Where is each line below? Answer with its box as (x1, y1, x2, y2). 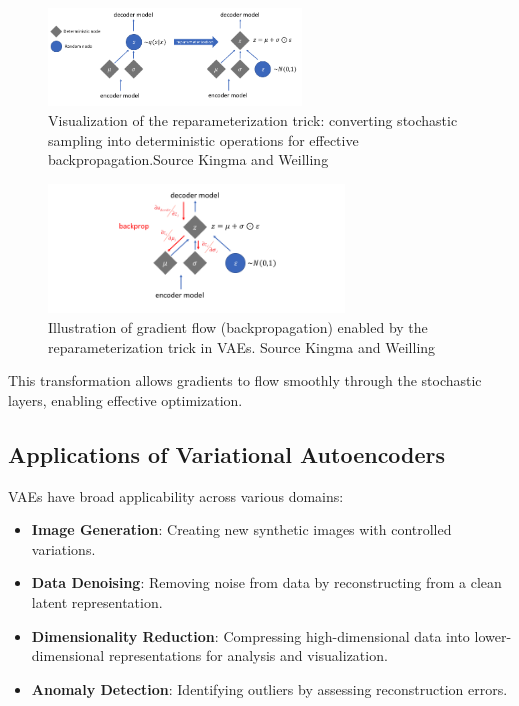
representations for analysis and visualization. (108, 645, 388, 666)
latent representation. (31, 591, 163, 612)
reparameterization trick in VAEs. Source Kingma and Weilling (48, 336, 436, 357)
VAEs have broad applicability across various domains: (8, 485, 344, 506)
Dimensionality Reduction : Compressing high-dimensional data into (31, 625, 470, 646)
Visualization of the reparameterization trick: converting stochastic (48, 110, 458, 131)
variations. (31, 538, 96, 559)
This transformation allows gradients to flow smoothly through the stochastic (8, 370, 482, 391)
